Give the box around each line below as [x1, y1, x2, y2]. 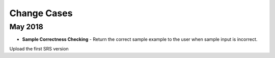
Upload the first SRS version [9, 45, 69, 51]
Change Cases [9, 8, 73, 19]
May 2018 [9, 22, 43, 31]
